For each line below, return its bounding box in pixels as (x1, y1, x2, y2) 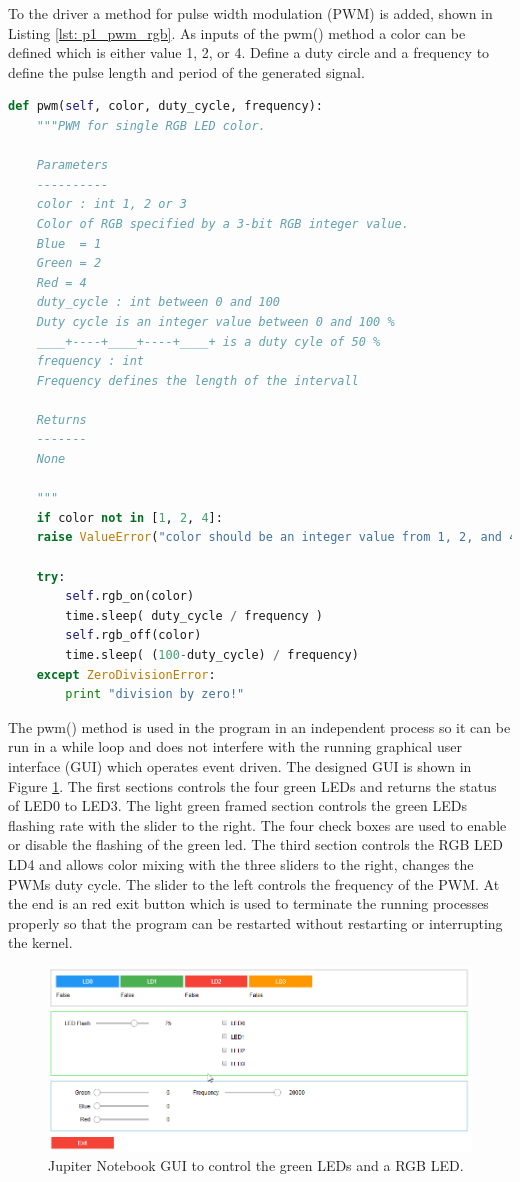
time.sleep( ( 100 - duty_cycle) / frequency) (65, 648, 359, 662)
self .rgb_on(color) (65, 589, 195, 604)
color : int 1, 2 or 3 (36, 197, 187, 212)
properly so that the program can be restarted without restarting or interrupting (8, 912, 503, 933)
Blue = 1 (36, 236, 102, 251)
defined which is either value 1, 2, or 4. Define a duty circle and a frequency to (8, 42, 490, 63)
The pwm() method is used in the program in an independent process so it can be (8, 716, 511, 737)
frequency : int (36, 354, 145, 369)
